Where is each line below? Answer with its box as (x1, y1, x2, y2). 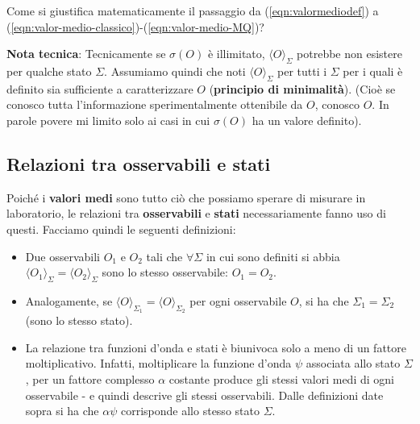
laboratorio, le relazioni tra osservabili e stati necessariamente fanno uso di (6, 205, 386, 222)
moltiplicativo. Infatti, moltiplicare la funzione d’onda (25, 355, 292, 372)
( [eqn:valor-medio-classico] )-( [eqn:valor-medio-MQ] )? (6, 18, 264, 35)
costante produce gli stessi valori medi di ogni (168, 370, 394, 387)
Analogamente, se (25, 292, 113, 309)
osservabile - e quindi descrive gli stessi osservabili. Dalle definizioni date (25, 386, 384, 403)
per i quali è (343, 62, 403, 79)
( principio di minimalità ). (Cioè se (209, 80, 396, 97)
